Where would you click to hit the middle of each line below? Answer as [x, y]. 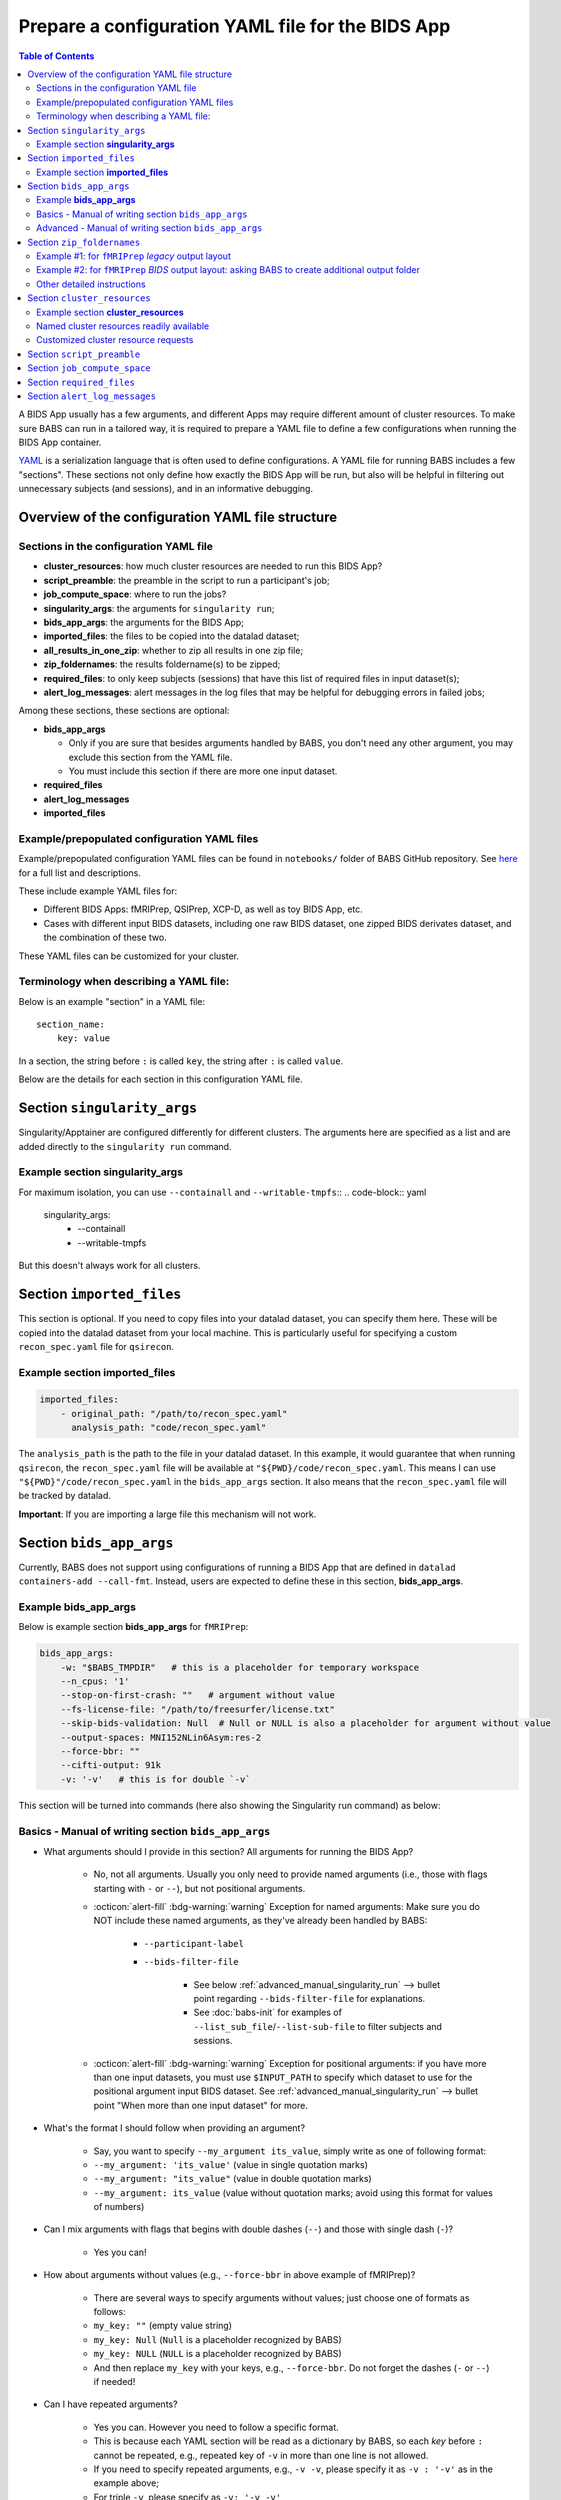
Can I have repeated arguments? [111, 2404]
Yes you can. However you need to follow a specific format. [216, 2427]
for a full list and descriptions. [80, 872]
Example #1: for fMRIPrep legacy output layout [134, 256]
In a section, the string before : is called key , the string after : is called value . [181, 1061]
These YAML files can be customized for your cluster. [129, 956]
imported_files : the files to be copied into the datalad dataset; [171, 636]
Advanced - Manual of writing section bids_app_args [149, 228]
